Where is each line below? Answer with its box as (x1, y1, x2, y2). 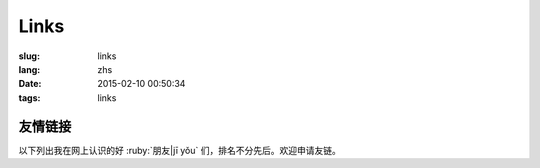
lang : (18, 63, 41, 75)
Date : (18, 78, 42, 90)
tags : (18, 91, 41, 104)
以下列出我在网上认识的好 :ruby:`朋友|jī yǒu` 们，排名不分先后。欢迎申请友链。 (18, 144, 342, 156)
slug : (18, 50, 40, 62)
